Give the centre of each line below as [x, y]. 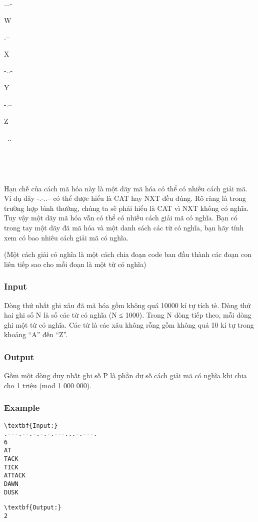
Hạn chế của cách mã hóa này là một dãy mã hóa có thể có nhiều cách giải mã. [126, 188]
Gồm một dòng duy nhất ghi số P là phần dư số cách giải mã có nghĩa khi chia [125, 375]
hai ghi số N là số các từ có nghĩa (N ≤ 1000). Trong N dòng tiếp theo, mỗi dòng [128, 315]
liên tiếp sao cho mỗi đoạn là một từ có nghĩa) [75, 264]
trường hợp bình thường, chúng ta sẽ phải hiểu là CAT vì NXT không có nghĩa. [126, 208]
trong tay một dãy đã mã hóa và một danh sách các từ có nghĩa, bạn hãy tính [124, 227]
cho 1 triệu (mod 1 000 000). [48, 385]
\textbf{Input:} [31, 426]
